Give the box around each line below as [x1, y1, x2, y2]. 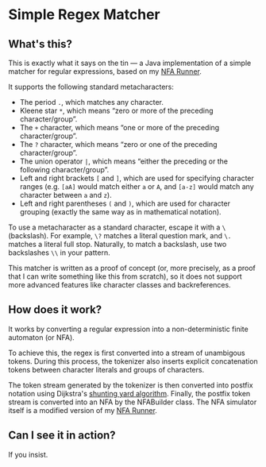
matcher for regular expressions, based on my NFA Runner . [8, 67, 202, 76]
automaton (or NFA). [8, 332, 75, 342]
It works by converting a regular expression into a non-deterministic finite [8, 324, 249, 334]
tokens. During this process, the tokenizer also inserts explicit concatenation [8, 356, 258, 366]
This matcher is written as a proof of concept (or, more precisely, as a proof [8, 264, 256, 272]
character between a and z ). [19, 191, 113, 199]
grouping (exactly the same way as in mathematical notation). [19, 207, 222, 216]
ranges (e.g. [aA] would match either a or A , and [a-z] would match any [19, 182, 254, 191]
